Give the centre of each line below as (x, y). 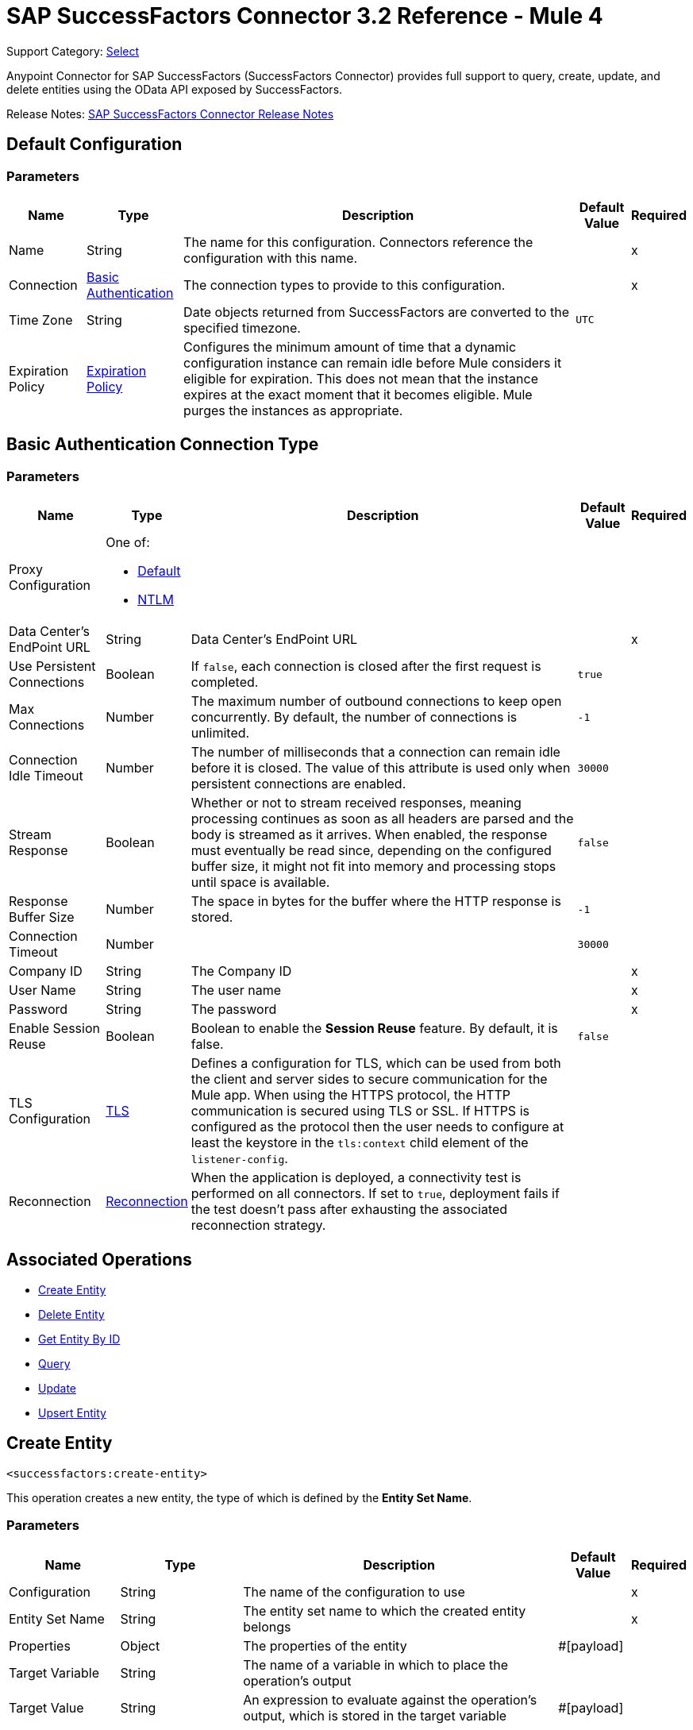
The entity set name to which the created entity (385, 1611)
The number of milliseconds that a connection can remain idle (375, 752)
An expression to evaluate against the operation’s (390, 1699)
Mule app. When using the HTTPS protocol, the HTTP (351, 1095)
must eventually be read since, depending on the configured (371, 851)
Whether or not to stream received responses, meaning (356, 803)
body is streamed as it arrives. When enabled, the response (369, 835)
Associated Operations (99, 1259)
